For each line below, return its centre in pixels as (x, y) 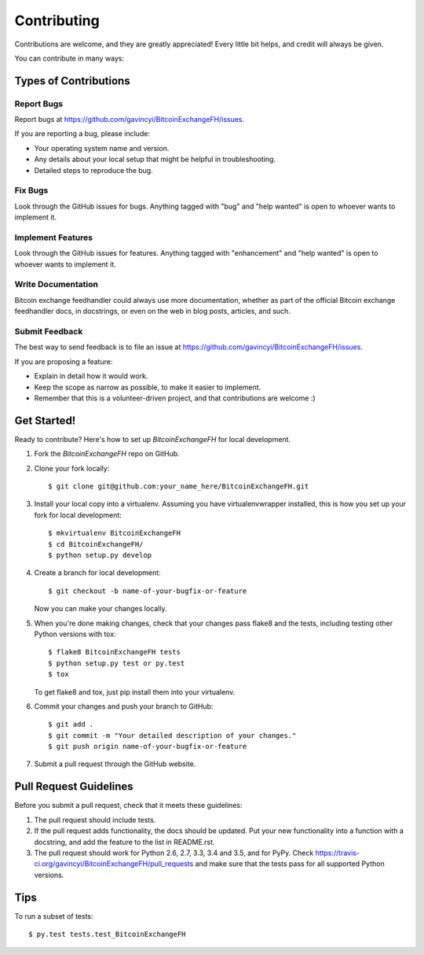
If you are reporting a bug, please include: (82, 134)
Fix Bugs (31, 190)
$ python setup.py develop (100, 555)
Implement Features (54, 238)
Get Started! (45, 420)
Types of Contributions (72, 81)
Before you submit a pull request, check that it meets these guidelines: (128, 806)
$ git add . (71, 725)
